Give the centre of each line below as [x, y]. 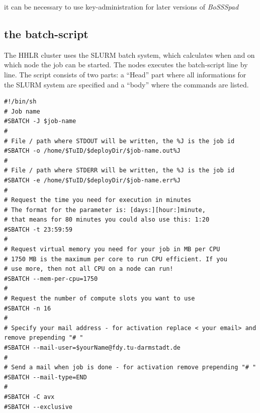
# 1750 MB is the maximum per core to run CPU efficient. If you [116, 259]
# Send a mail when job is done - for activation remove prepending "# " [130, 368]
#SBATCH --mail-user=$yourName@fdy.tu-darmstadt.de [92, 348]
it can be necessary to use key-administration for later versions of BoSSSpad [121, 7]
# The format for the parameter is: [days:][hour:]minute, [105, 210]
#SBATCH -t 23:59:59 [38, 229]
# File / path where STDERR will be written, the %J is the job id [119, 171]
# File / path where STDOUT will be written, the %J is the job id [119, 141]
